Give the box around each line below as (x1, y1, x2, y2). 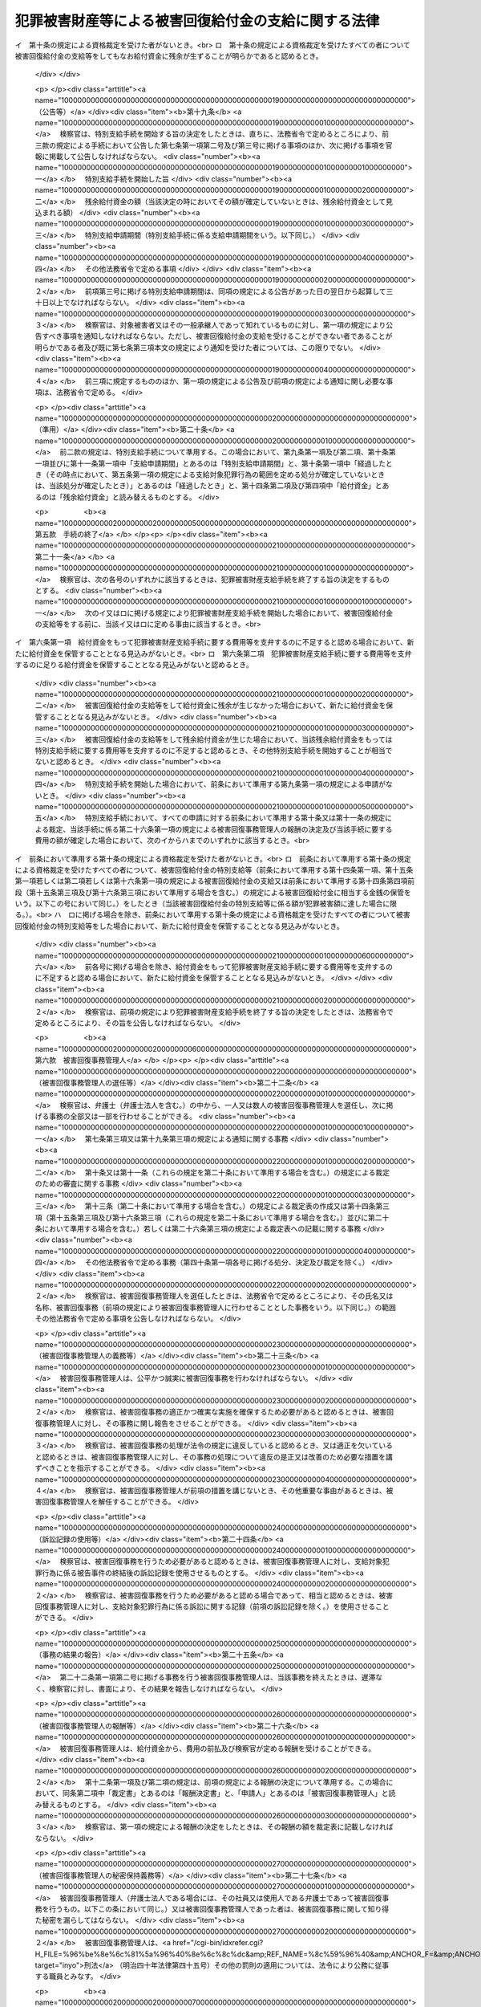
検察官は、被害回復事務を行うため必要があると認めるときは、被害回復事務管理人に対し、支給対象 (59, 1557, 383, 1566)
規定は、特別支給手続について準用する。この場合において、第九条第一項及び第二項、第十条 (87, 447, 389, 457)
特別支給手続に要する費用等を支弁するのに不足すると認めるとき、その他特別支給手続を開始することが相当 (34, 745, 386, 755)
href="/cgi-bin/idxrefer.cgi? (172, 1938, 264, 1948)
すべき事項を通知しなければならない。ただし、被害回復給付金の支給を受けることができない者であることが (41, 332, 393, 341)
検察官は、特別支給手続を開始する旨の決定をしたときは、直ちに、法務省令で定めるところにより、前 (59, 129, 390, 139)
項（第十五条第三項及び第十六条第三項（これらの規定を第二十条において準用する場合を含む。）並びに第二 (34, 1212, 382, 1222)
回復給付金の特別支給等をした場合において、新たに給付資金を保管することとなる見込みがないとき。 (14, 921, 344, 930)
